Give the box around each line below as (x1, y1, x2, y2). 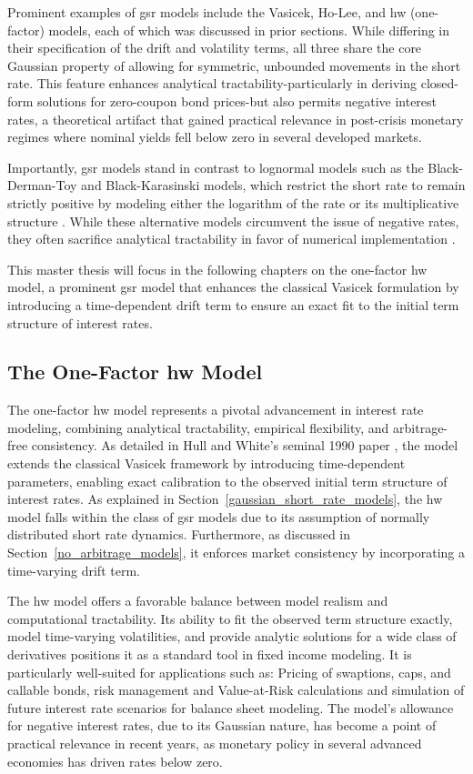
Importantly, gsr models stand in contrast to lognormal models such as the (7, 157, 424, 176)
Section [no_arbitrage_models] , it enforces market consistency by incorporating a (7, 543, 466, 562)
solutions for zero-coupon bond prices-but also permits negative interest (37, 91, 438, 110)
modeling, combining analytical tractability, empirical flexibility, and (7, 417, 389, 437)
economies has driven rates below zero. (7, 751, 223, 770)
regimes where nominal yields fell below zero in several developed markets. (7, 127, 422, 146)
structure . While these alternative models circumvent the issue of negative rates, (7, 211, 459, 230)
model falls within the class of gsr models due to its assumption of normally (7, 507, 430, 526)
